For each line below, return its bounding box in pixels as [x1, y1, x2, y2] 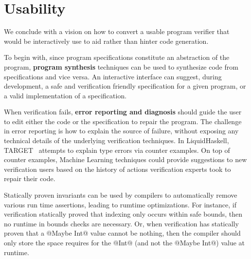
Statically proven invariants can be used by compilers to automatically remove [4, 190, 237, 200]
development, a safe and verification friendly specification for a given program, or [4, 81, 246, 91]
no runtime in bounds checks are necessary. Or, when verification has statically [4, 218, 239, 228]
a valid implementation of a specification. [4, 90, 127, 100]
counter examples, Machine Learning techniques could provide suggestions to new [4, 154, 247, 165]
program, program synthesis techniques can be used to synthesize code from [4, 61, 238, 72]
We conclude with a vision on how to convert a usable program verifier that [4, 26, 230, 37]
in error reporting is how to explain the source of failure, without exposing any [4, 126, 239, 136]
